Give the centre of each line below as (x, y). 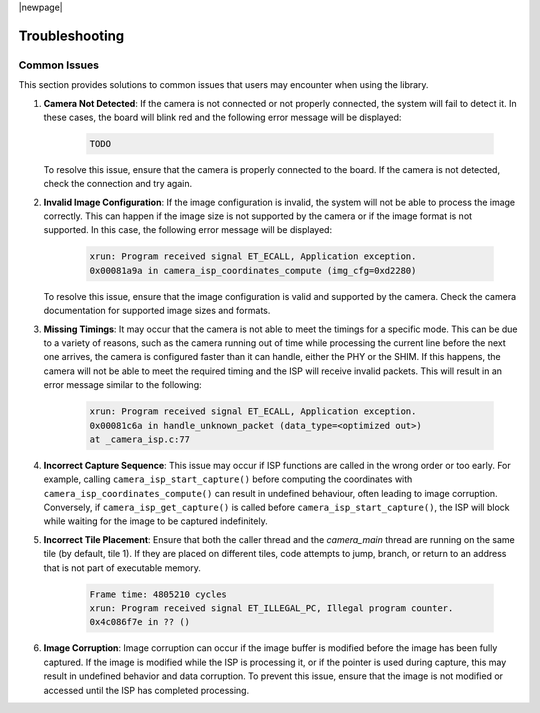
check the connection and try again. (118, 184)
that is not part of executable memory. (122, 567)
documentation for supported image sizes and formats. (157, 311)
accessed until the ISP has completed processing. (146, 690)
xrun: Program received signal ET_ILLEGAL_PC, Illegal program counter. (271, 608)
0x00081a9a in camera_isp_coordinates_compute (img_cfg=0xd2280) (253, 270)
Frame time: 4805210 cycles (158, 594)
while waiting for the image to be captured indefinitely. (156, 521)
